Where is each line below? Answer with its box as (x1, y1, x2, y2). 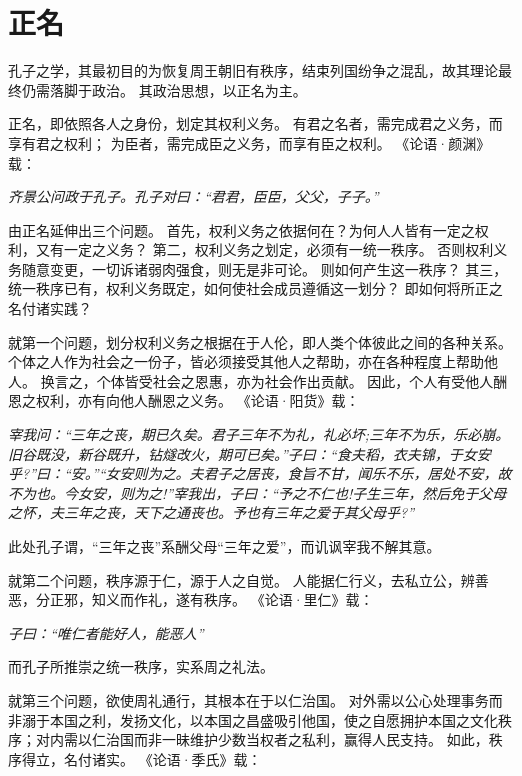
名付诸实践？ (8, 298, 92, 319)
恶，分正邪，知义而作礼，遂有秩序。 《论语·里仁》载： (8, 589, 374, 610)
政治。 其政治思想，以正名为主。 (91, 79, 307, 100)
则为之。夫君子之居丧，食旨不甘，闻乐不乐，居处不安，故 (133, 463, 512, 484)
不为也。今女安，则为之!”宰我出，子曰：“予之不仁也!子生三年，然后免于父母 (8, 482, 507, 503)
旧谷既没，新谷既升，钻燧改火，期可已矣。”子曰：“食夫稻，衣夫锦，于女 (8, 443, 477, 464)
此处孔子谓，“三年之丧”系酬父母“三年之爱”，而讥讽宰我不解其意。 (8, 536, 441, 556)
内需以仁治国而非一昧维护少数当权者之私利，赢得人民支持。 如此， (49, 729, 489, 750)
